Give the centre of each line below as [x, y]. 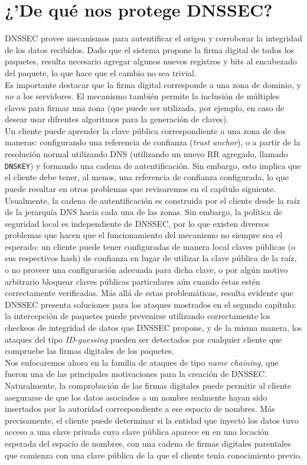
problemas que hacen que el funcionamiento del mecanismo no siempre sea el [144, 235]
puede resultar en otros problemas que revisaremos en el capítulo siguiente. [141, 188]
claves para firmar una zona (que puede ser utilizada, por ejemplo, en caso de [145, 107]
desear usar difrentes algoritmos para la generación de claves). [117, 119]
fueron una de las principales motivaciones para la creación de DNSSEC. [136, 374]
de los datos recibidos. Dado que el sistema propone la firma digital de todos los [150, 49]
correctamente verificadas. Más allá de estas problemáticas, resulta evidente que [149, 293]
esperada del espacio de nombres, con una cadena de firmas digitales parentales [148, 443]
